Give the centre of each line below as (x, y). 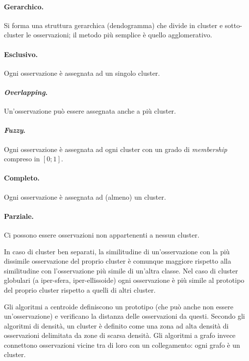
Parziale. (19, 216)
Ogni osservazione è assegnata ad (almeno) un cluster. (85, 196)
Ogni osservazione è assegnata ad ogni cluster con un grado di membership (116, 149)
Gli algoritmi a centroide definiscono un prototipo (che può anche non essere (119, 306)
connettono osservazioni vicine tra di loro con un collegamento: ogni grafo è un (122, 345)
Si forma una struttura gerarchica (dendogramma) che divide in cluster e (113, 25)
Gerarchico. (24, 6)
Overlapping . (26, 92)
